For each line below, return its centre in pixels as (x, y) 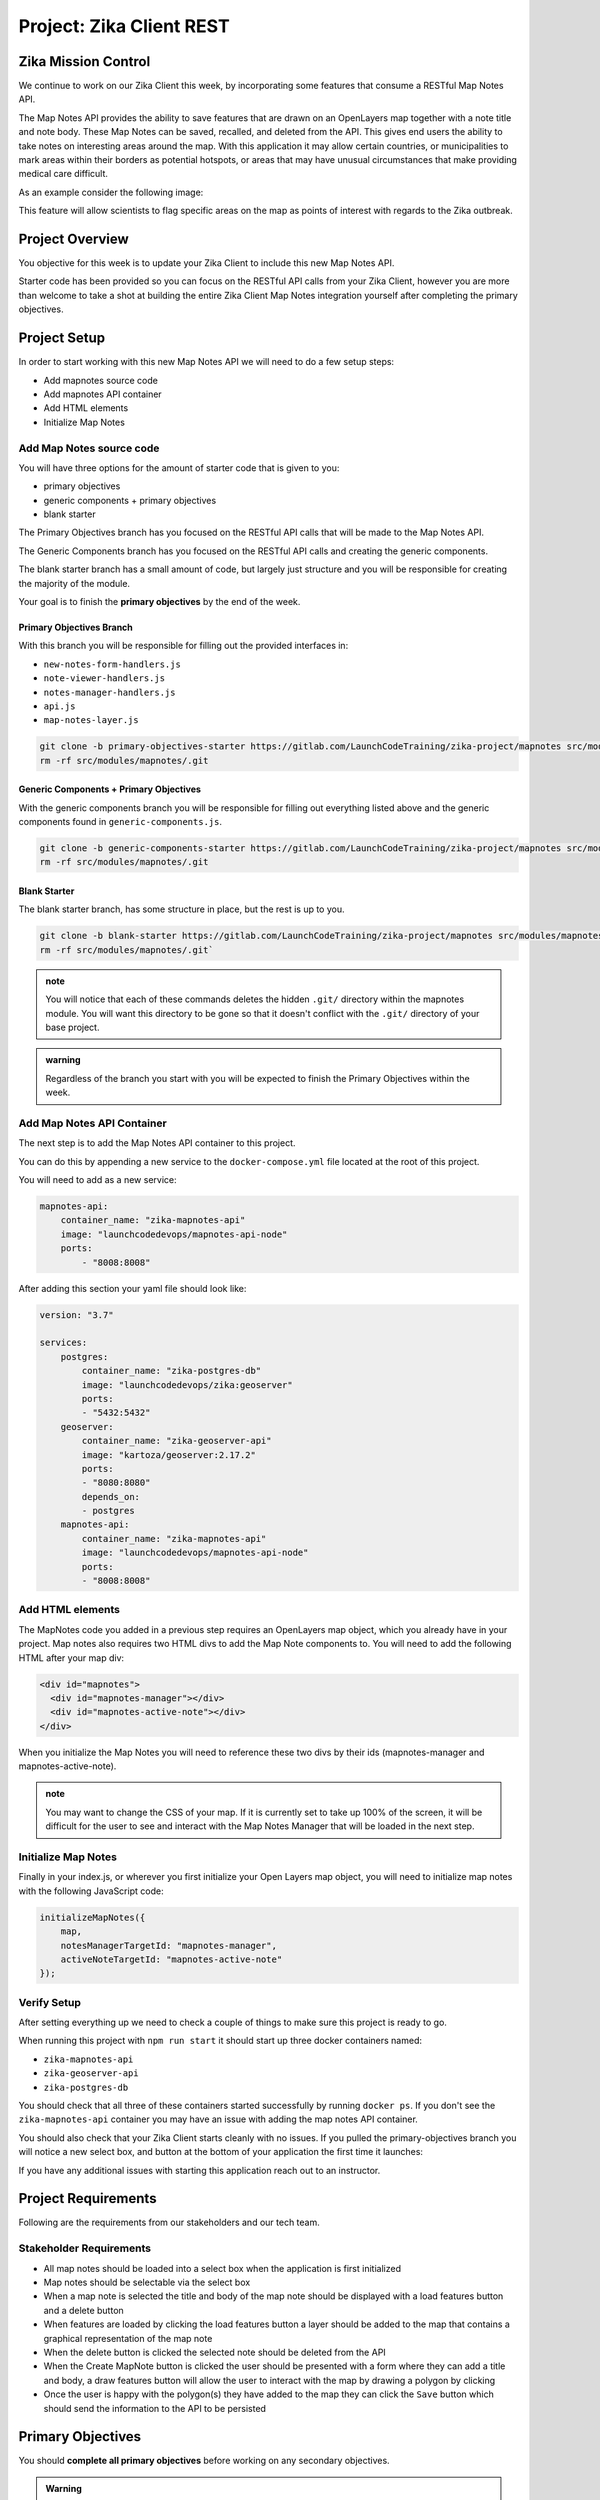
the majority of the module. (74, 583)
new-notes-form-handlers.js (112, 664)
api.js (59, 706)
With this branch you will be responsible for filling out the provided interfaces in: (183, 646)
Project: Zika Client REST (124, 26)
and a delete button (83, 2310)
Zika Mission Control (84, 61)
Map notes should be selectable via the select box (147, 2282)
